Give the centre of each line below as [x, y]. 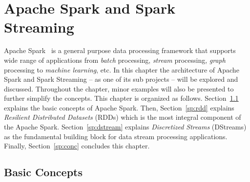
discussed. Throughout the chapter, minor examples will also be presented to [119, 88]
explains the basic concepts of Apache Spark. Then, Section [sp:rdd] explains [119, 107]
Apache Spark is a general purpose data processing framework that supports [120, 50]
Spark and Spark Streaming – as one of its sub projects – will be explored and [121, 79]
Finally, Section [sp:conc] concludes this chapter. [77, 146]
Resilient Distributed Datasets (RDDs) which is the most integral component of [123, 117]
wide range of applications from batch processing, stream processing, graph [115, 60]
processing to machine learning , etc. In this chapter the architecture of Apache [122, 69]
